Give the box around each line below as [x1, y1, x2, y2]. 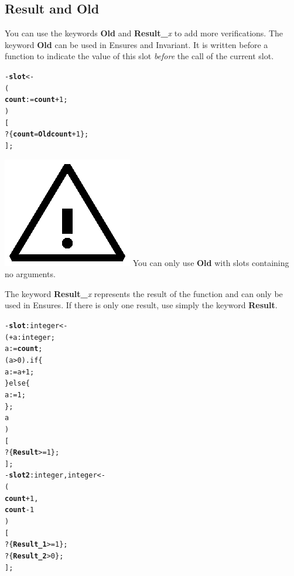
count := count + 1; [5, 96, 68, 104]
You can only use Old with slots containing [132, 256, 289, 268]
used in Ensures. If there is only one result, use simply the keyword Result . [5, 299, 278, 311]
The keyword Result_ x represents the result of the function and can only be [5, 287, 283, 299]
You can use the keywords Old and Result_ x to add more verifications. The [5, 27, 283, 39]
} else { [5, 379, 30, 388]
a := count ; [5, 345, 43, 353]
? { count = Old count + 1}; [5, 130, 89, 139]
